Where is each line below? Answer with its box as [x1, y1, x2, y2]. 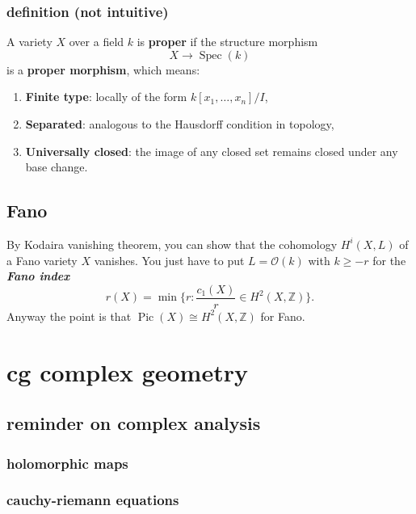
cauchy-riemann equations [6, 490, 179, 510]
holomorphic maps [6, 453, 128, 473]
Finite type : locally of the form [25, 88, 187, 105]
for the [372, 251, 406, 268]
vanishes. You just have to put [94, 251, 245, 268]
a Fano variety [6, 251, 78, 268]
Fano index [6, 268, 70, 284]
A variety [6, 33, 53, 50]
